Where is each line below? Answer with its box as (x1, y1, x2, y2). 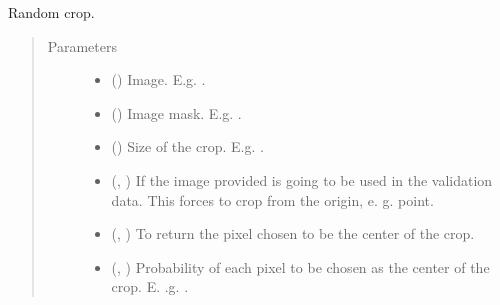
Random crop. (8, 2, 95, 22)
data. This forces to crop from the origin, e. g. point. (111, 189, 434, 210)
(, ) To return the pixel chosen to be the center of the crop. (111, 223, 475, 244)
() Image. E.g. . (111, 69, 206, 90)
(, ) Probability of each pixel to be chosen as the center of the (111, 256, 490, 277)
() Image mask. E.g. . (111, 102, 242, 123)
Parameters (47, 35, 117, 56)
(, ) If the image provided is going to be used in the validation (111, 169, 493, 190)
